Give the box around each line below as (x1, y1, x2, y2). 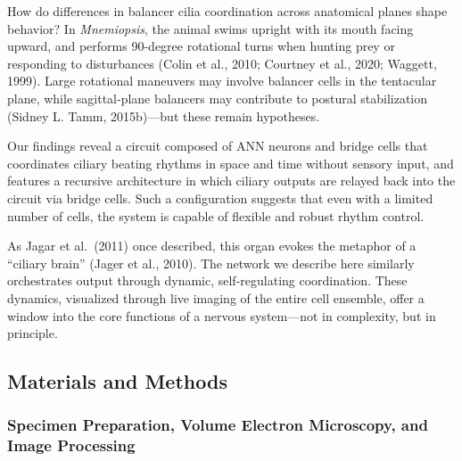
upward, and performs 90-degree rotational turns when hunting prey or (7, 37, 395, 55)
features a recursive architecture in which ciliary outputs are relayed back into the (7, 171, 456, 190)
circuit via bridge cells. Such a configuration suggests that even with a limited (7, 188, 433, 207)
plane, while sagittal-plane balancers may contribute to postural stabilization (7, 88, 428, 107)
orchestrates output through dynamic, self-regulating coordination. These (7, 271, 408, 290)
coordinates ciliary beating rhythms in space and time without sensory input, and (7, 153, 454, 172)
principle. (7, 324, 58, 342)
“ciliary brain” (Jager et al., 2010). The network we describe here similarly (7, 253, 415, 272)
